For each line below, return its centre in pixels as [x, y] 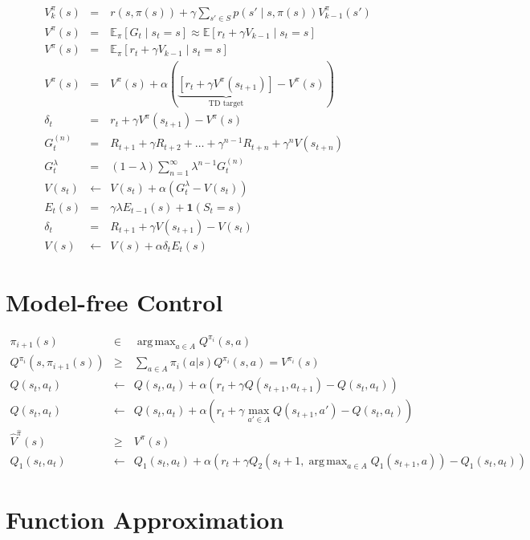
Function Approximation [145, 519]
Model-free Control [114, 302]
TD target [226, 103]
